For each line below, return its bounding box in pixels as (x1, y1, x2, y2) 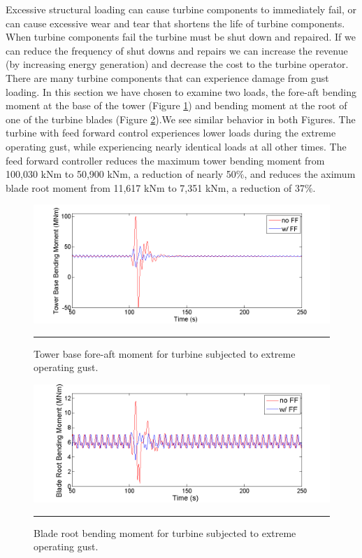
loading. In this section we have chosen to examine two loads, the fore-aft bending (6, 84, 356, 99)
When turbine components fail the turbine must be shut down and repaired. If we (6, 29, 356, 44)
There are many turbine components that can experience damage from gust (6, 70, 329, 85)
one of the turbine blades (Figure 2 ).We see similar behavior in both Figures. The (6, 111, 356, 126)
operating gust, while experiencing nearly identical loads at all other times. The (6, 139, 347, 153)
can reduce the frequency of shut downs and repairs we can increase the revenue (6, 43, 348, 57)
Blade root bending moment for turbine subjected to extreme (34, 525, 296, 540)
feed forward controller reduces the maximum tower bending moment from (6, 153, 325, 167)
